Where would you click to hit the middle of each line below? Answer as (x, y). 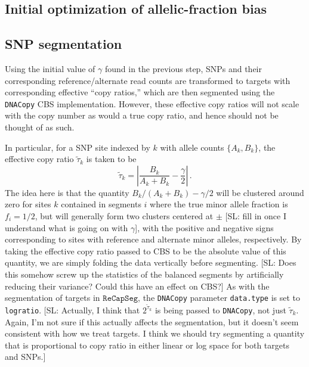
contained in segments (101, 204)
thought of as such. (40, 127)
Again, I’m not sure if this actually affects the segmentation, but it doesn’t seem (152, 321)
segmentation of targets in (52, 298)
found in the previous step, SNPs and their (183, 68)
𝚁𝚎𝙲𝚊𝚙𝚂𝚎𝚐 (120, 299)
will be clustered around (260, 192)
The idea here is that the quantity (67, 192)
